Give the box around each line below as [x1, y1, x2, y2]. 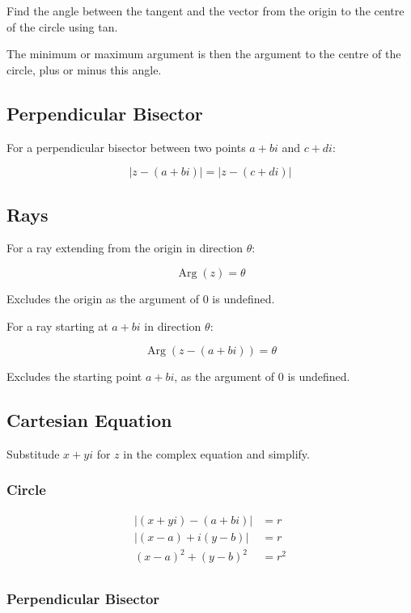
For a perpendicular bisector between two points [6, 138, 246, 155]
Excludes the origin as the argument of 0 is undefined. [6, 290, 275, 306]
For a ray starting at [6, 317, 108, 334]
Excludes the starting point [6, 368, 142, 385]
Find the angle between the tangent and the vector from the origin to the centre [6, 2, 405, 19]
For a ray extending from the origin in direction [6, 239, 244, 256]
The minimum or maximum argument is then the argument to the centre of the [6, 45, 401, 62]
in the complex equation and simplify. [123, 445, 310, 462]
